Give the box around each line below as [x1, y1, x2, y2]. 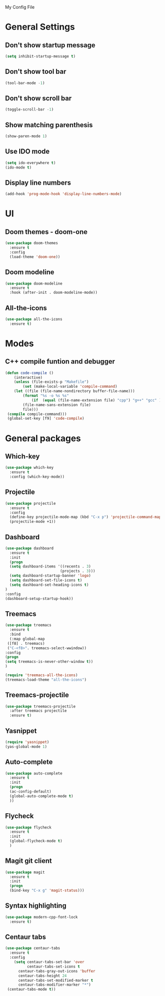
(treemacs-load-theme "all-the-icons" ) [5, 677, 87, 682]
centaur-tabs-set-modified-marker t [18, 978, 93, 983]
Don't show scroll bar [5, 94, 72, 102]
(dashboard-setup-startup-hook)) [5, 596, 74, 601]
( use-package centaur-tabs [5, 946, 60, 951]
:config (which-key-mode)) [9, 474, 65, 480]
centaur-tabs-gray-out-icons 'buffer [18, 968, 96, 973]
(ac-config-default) [9, 789, 52, 794]
